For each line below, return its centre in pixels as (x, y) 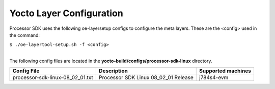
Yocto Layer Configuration (66, 13)
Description (113, 71)
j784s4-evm (214, 77)
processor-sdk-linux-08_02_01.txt (53, 77)
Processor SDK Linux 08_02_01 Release (146, 77)
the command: (25, 35)
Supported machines (225, 71)
